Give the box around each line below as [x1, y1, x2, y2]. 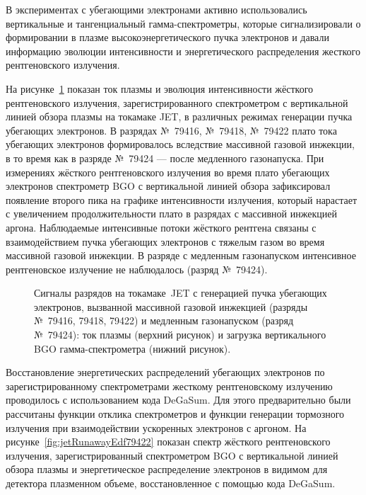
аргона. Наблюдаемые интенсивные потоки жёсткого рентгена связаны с [6, 220, 317, 234]
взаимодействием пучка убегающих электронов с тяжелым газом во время [6, 234, 325, 249]
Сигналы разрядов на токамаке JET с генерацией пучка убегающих [34, 285, 327, 300]
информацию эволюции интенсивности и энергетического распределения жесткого [6, 43, 360, 58]
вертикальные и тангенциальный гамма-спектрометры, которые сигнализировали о [6, 16, 361, 30]
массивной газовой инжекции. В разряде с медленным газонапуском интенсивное [6, 248, 356, 263]
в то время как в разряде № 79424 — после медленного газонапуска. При [6, 150, 324, 165]
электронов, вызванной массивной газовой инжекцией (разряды [34, 299, 308, 314]
